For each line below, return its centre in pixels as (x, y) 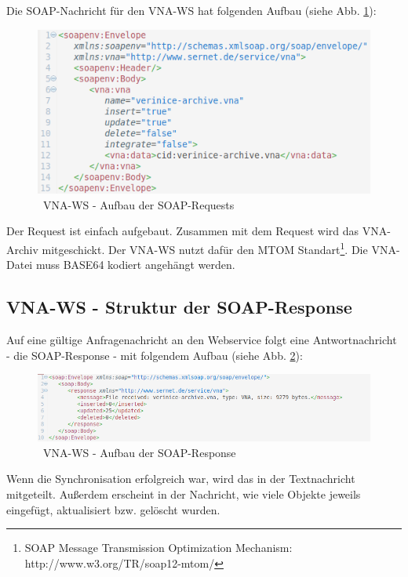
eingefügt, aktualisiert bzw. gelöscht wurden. (113, 509)
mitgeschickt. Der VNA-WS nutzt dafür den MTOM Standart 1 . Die (205, 248)
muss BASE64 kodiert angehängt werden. (135, 265)
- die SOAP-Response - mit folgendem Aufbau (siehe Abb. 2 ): (155, 355)
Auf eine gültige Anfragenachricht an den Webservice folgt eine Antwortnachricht (202, 339)
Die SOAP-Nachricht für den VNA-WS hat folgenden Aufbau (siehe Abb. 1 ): (191, 10)
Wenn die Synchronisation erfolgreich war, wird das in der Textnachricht (181, 479)
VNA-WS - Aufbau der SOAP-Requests (138, 204)
